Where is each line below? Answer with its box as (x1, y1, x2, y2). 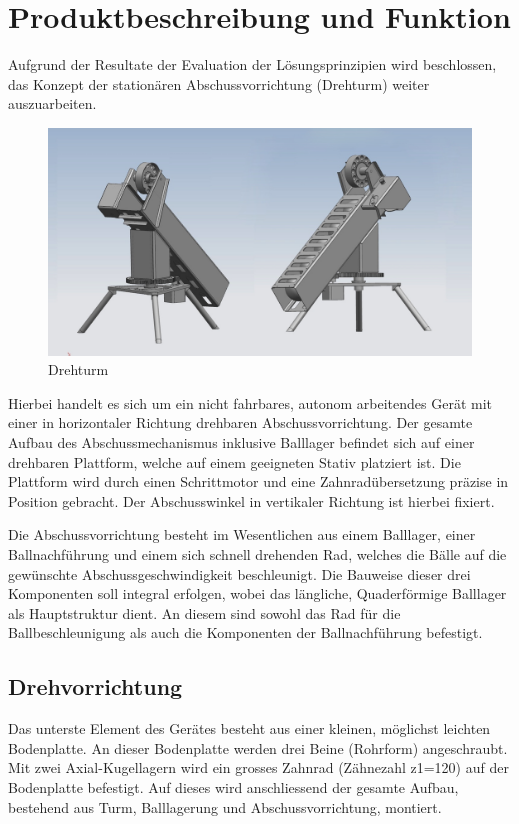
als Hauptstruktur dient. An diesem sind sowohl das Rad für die (8, 602, 401, 623)
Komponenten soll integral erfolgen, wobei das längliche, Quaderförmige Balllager (8, 583, 507, 604)
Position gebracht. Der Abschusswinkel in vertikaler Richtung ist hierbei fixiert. (8, 490, 495, 511)
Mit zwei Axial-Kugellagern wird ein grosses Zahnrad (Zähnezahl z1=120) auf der (8, 757, 509, 778)
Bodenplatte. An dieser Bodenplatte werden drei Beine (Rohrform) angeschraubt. (8, 737, 508, 758)
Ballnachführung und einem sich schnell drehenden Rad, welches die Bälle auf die (8, 543, 507, 564)
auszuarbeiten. (8, 93, 97, 114)
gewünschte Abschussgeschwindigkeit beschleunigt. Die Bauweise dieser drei (8, 563, 471, 584)
